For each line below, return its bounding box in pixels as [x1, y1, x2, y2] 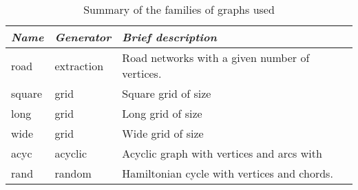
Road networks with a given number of [122, 50, 310, 65]
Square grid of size [122, 85, 211, 101]
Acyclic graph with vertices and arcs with [122, 145, 322, 161]
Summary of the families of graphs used [83, 1, 275, 17]
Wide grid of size [122, 125, 204, 141]
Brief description [122, 29, 217, 45]
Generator [54, 29, 112, 45]
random [54, 165, 92, 181]
